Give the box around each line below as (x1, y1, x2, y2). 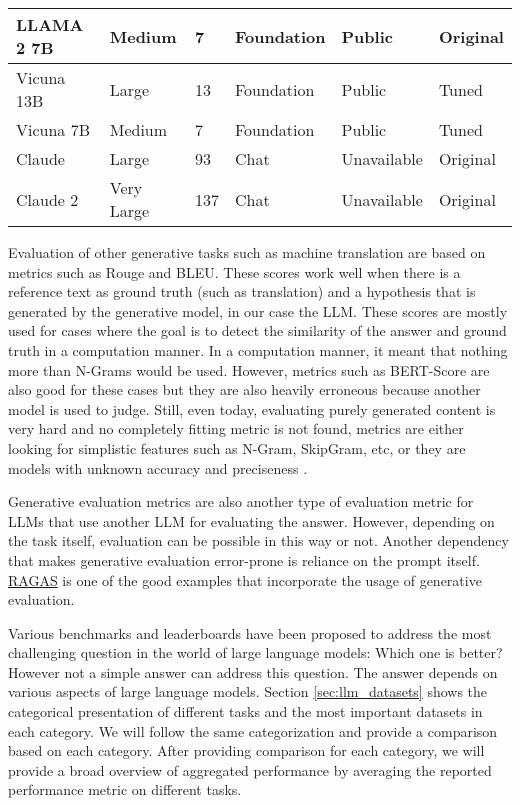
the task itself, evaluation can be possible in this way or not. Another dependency (8, 530, 509, 551)
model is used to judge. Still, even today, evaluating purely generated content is (8, 398, 496, 419)
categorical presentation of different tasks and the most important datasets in (8, 701, 483, 722)
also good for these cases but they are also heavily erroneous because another (8, 379, 481, 400)
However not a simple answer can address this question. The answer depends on (8, 661, 498, 682)
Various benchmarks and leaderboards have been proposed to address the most (8, 622, 492, 643)
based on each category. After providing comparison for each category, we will (8, 740, 485, 761)
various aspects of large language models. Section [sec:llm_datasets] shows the (8, 681, 488, 702)
